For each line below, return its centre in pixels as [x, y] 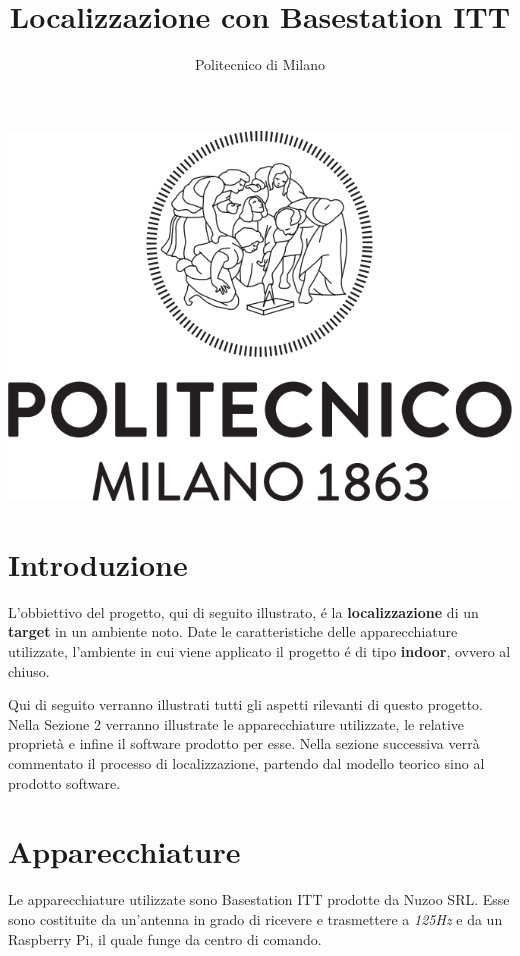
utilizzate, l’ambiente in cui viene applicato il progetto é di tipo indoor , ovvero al [259, 651]
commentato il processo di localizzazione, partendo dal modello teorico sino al [246, 763]
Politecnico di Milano [260, 64]
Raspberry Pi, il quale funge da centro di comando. [165, 938]
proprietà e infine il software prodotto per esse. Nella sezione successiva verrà [244, 743]
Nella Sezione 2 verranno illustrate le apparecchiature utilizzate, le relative [236, 723]
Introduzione [98, 563]
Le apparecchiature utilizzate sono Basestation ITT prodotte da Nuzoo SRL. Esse [259, 899]
